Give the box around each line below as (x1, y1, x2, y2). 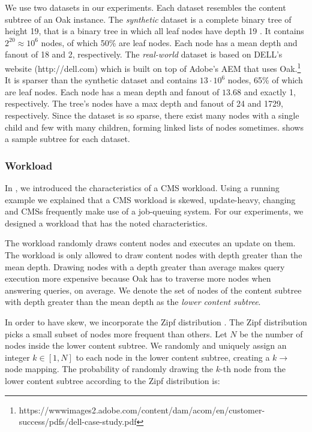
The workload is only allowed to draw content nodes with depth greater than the (5, 248, 302, 261)
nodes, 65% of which (227, 74, 303, 86)
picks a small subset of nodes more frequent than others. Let (5, 327, 227, 340)
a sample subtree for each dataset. (5, 132, 130, 145)
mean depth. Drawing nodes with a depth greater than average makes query (5, 260, 285, 273)
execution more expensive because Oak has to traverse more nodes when (5, 272, 271, 285)
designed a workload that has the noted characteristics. (5, 216, 208, 229)
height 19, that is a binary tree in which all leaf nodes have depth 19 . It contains (5, 25, 304, 37)
